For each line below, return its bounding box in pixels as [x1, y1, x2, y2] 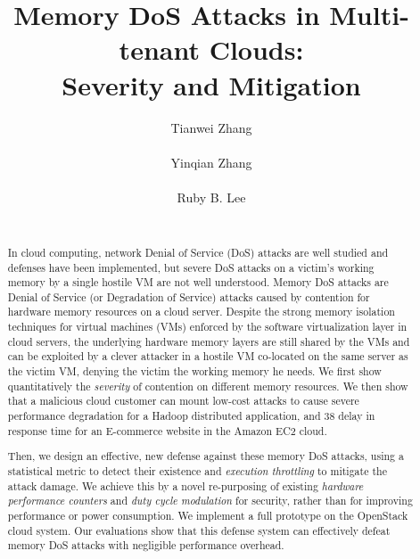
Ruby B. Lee [177, 187, 246, 206]
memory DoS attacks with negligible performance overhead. [7, 538, 284, 553]
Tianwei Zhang [170, 118, 252, 136]
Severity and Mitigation [62, 66, 361, 103]
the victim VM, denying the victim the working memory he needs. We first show [7, 364, 382, 379]
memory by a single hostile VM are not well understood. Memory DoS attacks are [7, 275, 389, 290]
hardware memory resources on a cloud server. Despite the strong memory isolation [7, 304, 395, 319]
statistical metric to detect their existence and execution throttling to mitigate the [7, 463, 387, 478]
